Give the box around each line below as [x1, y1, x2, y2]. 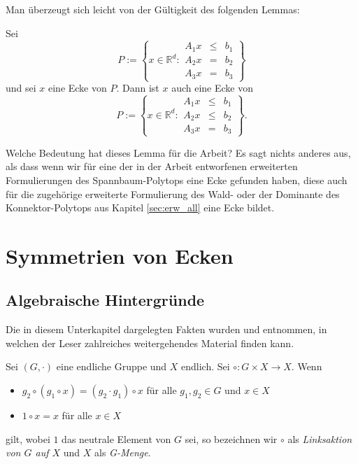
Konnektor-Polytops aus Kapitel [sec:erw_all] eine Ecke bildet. [6, 200, 275, 215]
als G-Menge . [94, 445, 151, 460]
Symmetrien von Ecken [6, 241, 234, 269]
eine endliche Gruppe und [56, 359, 167, 374]
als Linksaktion [287, 431, 352, 446]
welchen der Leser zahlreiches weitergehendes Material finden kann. [6, 335, 294, 350]
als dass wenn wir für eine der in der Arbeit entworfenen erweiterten [6, 159, 298, 174]
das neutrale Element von [62, 431, 171, 446]
